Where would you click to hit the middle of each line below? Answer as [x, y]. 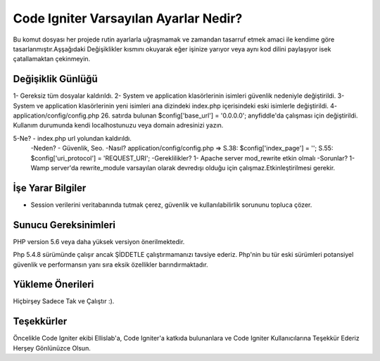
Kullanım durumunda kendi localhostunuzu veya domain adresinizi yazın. [118, 125]
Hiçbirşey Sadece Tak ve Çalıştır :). [64, 301]
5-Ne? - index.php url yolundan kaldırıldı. [72, 138]
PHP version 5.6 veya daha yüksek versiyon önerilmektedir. [99, 241]
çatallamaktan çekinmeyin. [52, 59]
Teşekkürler [40, 321]
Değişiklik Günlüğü [55, 79]
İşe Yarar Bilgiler [50, 188]
